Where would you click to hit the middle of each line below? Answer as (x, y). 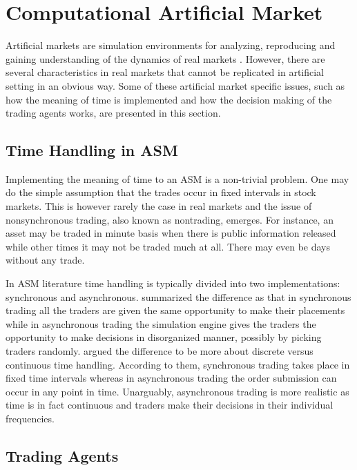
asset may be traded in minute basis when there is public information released (171, 233)
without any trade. (45, 260)
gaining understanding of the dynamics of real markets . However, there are (165, 58)
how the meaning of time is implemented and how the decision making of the (169, 99)
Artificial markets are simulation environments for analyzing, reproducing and (171, 45)
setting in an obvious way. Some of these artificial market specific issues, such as (175, 85)
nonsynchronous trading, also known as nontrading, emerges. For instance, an (170, 219)
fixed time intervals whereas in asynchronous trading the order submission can (171, 378)
